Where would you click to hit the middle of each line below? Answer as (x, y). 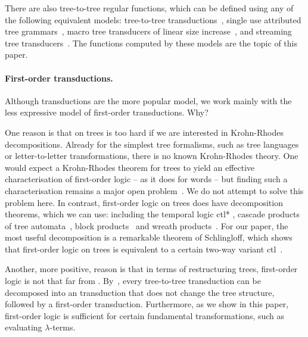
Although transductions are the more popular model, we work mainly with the (148, 100)
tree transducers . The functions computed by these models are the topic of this (151, 43)
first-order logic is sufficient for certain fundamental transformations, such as (145, 315)
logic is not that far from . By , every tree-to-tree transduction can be (133, 281)
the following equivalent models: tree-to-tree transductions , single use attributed (153, 19)
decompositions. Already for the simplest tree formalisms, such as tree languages (152, 144)
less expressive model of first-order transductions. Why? (107, 112)
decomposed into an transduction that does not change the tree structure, (140, 292)
